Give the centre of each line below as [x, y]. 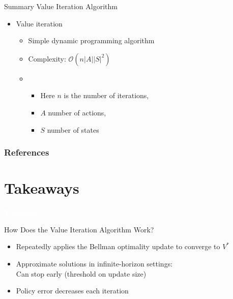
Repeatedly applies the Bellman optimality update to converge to [118, 246]
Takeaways [42, 188]
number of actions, [77, 112]
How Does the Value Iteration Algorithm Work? [79, 229]
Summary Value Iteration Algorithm [61, 6]
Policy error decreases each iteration [72, 291]
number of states [73, 129]
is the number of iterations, [106, 95]
